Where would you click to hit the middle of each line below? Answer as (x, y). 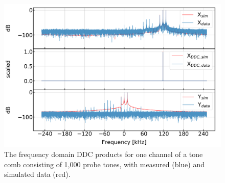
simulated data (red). (37, 174)
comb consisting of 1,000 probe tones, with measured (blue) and (104, 164)
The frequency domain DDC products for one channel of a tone (104, 154)
